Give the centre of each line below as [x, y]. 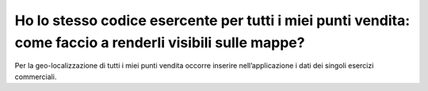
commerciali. [36, 76]
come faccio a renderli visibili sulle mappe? [160, 42]
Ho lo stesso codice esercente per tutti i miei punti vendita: [212, 20]
